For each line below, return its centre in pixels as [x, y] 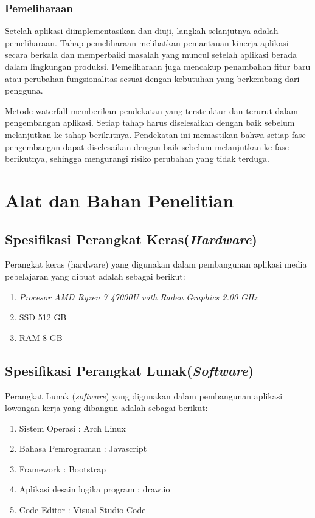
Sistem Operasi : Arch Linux [72, 428]
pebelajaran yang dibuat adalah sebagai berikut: [95, 276]
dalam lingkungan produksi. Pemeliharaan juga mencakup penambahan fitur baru [158, 66]
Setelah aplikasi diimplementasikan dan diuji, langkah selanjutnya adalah [142, 31]
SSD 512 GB [43, 317]
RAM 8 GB [41, 337]
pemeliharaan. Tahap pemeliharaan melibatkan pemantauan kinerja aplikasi [147, 42]
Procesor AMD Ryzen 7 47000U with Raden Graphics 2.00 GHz [138, 296]
